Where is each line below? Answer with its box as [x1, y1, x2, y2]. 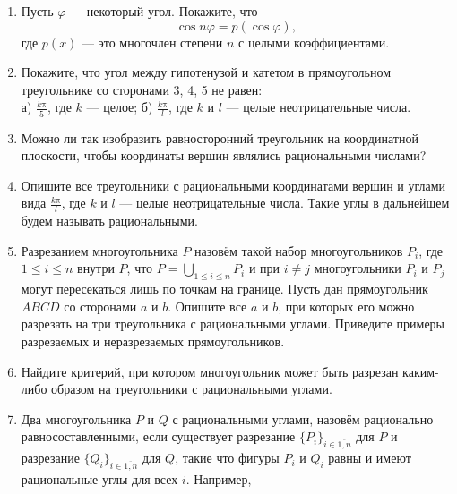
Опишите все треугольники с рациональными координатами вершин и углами [21, 175, 446, 194]
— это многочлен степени [82, 32, 223, 51]
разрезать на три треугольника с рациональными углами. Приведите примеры [21, 314, 445, 333]
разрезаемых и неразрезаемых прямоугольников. [21, 332, 285, 351]
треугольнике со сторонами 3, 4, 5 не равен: [21, 80, 263, 98]
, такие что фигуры [175, 448, 280, 467]
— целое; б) [86, 98, 153, 116]
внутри [77, 259, 115, 277]
